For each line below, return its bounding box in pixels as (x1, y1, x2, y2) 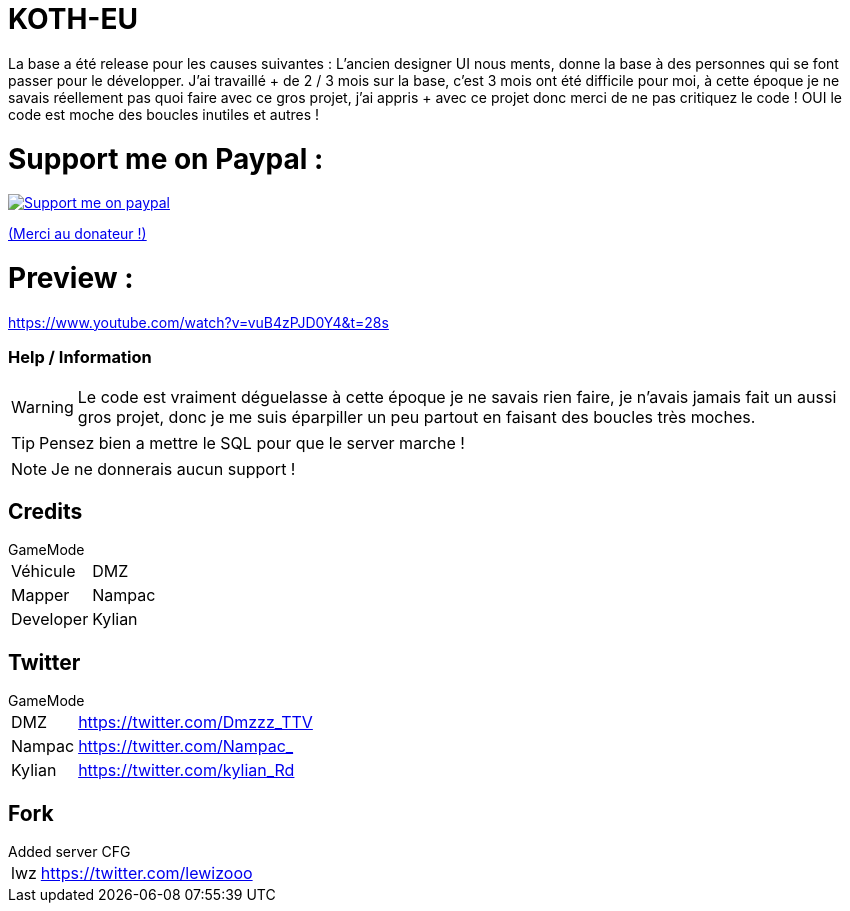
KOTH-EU (8, 2, 138, 36)
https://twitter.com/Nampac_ (78, 736, 294, 757)
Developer (11, 609, 89, 630)
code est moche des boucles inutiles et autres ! (8, 105, 320, 123)
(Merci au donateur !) (8, 225, 147, 243)
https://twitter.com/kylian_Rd (78, 760, 295, 781)
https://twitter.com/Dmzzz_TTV (78, 712, 313, 733)
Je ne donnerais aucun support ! (51, 458, 296, 479)
